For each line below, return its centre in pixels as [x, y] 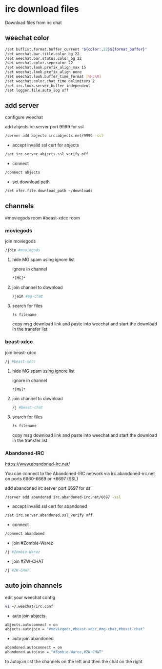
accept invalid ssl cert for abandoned [50, 506]
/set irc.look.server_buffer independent [48, 86]
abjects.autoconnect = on [31, 625]
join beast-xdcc [21, 352]
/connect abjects [23, 172]
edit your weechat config [30, 597]
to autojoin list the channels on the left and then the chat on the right [74, 662]
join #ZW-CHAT [28, 561]
